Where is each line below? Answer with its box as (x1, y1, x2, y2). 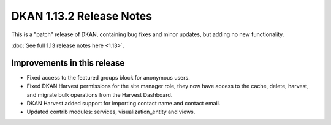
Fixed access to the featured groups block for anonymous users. (26, 74, 190, 81)
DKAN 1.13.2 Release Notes (11, 9, 153, 23)
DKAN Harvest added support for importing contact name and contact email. (26, 100, 221, 107)
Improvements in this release (11, 58, 125, 68)
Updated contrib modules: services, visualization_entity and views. (26, 108, 196, 116)
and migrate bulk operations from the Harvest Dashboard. (26, 91, 173, 98)
